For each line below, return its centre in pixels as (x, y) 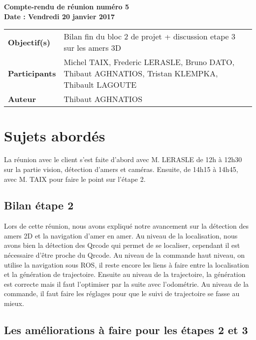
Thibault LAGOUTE (100, 85)
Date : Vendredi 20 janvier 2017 (60, 16)
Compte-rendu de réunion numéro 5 (67, 6)
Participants (32, 73)
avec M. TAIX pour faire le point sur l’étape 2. (75, 179)
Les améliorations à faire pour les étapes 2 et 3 (126, 330)
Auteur (22, 99)
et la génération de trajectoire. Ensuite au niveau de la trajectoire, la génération (125, 274)
